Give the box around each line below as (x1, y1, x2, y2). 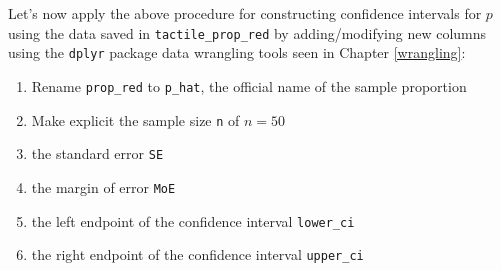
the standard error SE (31, 143, 164, 164)
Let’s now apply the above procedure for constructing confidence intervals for (8, 3, 482, 23)
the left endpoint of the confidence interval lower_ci (31, 210, 355, 231)
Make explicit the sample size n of (31, 109, 240, 130)
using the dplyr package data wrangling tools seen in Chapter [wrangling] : (8, 42, 466, 63)
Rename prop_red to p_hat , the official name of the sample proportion (31, 75, 467, 96)
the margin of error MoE (31, 176, 176, 197)
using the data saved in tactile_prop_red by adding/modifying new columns (8, 22, 487, 43)
